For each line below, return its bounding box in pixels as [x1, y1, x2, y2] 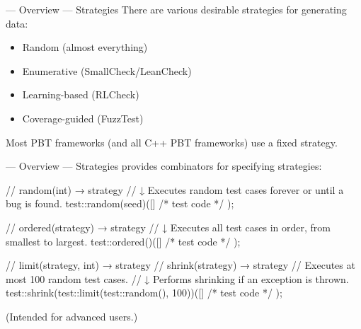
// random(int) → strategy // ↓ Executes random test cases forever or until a [6, 182, 344, 197]
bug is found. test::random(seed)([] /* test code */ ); [6, 196, 234, 211]
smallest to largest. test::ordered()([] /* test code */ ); [6, 233, 241, 248]
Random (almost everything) [22, 40, 148, 54]
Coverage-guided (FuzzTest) [22, 110, 144, 125]
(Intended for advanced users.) [6, 308, 138, 323]
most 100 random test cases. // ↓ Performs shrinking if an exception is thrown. [6, 271, 349, 286]
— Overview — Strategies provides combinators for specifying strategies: [6, 158, 322, 173]
